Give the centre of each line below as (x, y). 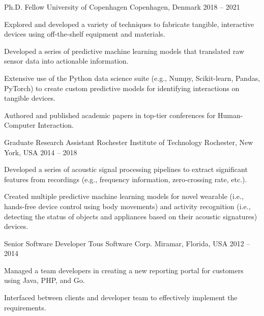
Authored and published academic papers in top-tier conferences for (110, 115)
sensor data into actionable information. (66, 61)
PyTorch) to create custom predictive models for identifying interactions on (122, 88)
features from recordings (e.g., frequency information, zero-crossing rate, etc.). (126, 179)
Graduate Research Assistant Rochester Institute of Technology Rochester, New (129, 142)
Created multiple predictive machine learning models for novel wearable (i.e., (124, 196)
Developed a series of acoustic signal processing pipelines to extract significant (126, 169)
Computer (20, 125)
